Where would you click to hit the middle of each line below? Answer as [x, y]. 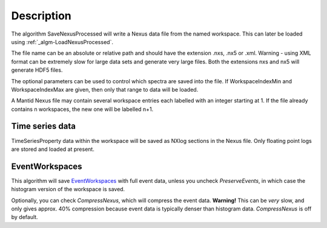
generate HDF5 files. [37, 70]
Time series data [43, 126]
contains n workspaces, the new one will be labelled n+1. [82, 109]
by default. [25, 217]
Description [41, 16]
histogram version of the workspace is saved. [68, 189]
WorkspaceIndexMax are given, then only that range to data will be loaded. [105, 89]
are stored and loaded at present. [53, 149]
